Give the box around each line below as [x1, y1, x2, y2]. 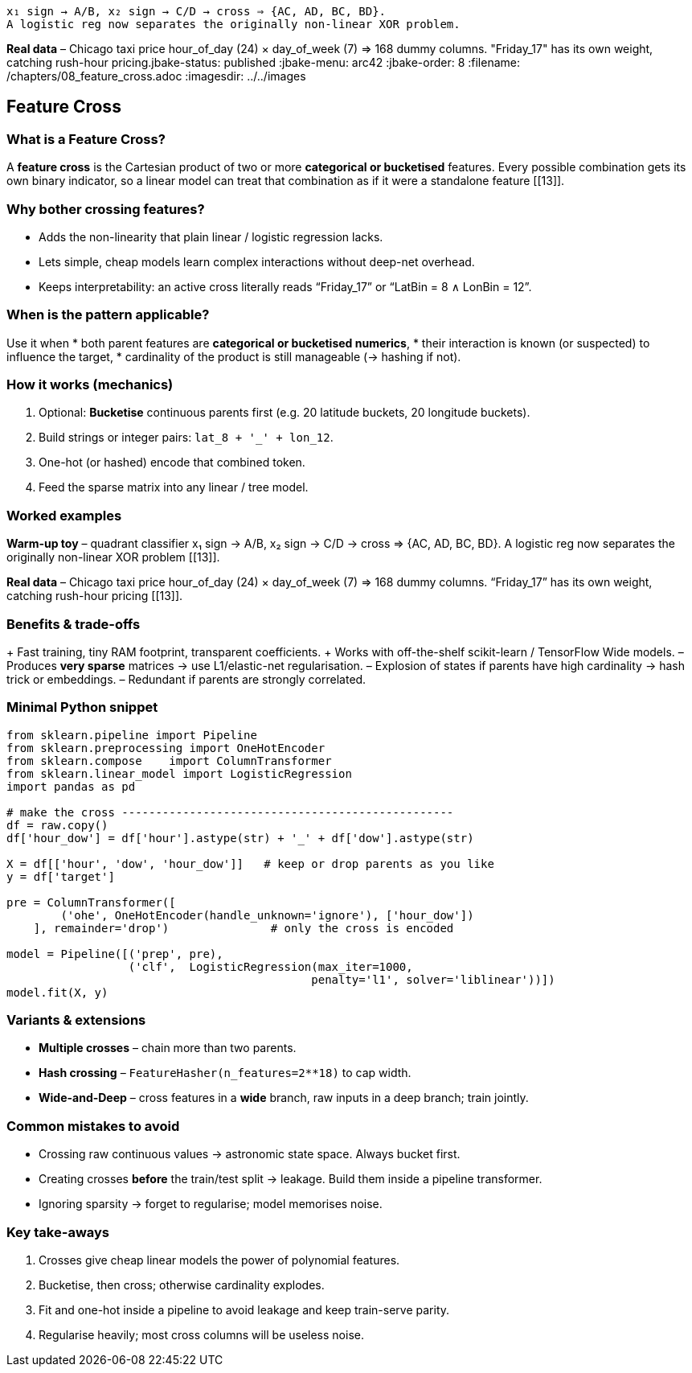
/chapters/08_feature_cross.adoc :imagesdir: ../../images [6, 69, 306, 83]
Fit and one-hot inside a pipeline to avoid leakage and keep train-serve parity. [39, 1302, 450, 1317]
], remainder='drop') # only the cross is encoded [33, 921, 454, 935]
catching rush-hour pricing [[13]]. [6, 589, 183, 603]
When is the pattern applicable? [6, 306, 210, 323]
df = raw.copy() [6, 818, 109, 832]
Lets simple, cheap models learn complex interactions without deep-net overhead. [39, 254, 475, 269]
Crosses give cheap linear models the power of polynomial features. [39, 1252, 400, 1267]
